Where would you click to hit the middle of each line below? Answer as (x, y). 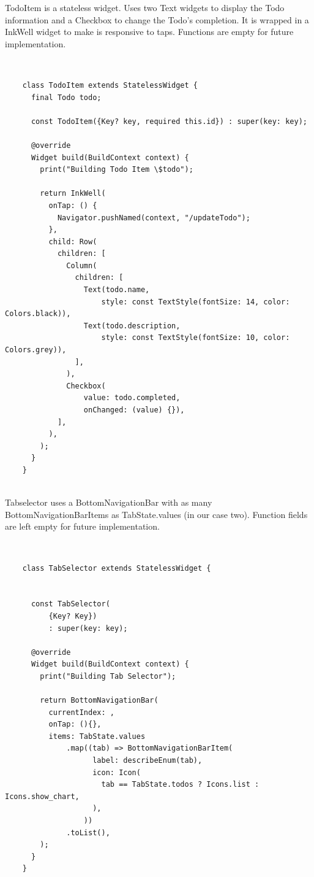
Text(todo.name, (117, 290)
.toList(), (88, 833)
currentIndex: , (81, 712)
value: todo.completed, (132, 398)
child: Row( (73, 241)
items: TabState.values (97, 736)
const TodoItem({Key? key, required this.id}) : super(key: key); (169, 121)
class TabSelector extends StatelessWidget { (117, 568)
